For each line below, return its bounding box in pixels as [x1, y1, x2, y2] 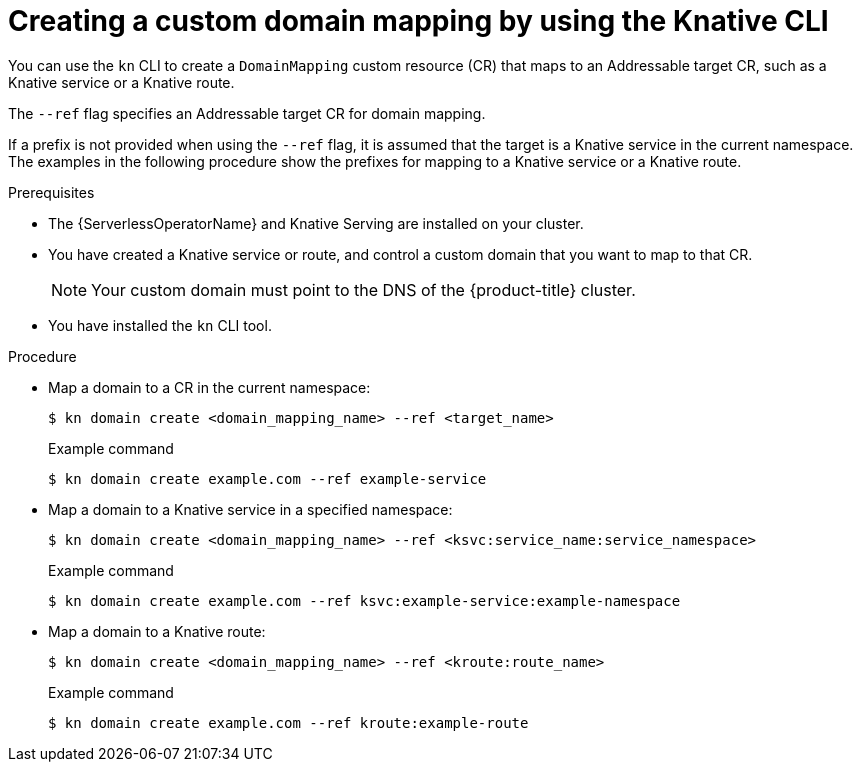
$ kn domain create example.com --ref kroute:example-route [48, 714, 529, 731]
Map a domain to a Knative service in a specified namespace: [48, 500, 453, 518]
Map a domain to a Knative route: [48, 622, 266, 640]
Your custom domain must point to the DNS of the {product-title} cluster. [91, 279, 636, 300]
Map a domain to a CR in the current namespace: [48, 378, 371, 396]
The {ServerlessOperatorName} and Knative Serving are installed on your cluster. [48, 214, 584, 232]
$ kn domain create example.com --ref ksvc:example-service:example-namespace [48, 592, 681, 609]
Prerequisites [8, 183, 95, 201]
